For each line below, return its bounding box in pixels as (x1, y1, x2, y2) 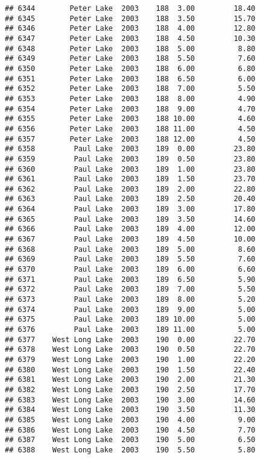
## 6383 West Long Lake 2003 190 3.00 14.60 (5, 395, 256, 404)
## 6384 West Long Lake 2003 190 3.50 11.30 (5, 405, 256, 414)
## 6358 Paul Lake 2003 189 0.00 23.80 (5, 145, 256, 154)
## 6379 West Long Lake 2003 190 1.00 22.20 (5, 355, 256, 364)
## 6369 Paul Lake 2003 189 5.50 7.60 (5, 255, 256, 264)
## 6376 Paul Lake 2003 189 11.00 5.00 (5, 325, 256, 334)
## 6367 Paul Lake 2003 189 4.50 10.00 (5, 235, 256, 244)
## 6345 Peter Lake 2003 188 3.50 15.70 (5, 14, 256, 23)
